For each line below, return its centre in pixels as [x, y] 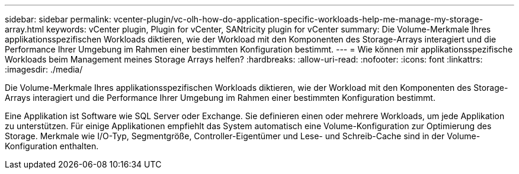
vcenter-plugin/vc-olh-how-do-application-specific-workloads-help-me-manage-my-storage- [298, 19]
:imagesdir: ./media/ [44, 69]
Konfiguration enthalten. [52, 146]
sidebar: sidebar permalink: [58, 19]
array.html [25, 29]
